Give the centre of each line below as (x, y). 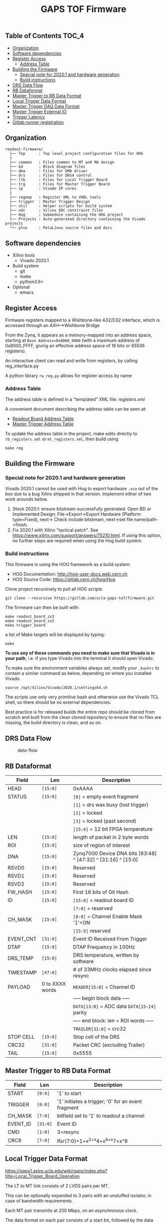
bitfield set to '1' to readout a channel (101, 1116)
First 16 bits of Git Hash (101, 892)
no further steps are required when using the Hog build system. (77, 541)
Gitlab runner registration (38, 122)
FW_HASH (20, 892)
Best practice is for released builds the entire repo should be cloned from (80, 712)
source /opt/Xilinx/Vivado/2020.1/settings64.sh (56, 688)
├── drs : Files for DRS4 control (51, 176)
